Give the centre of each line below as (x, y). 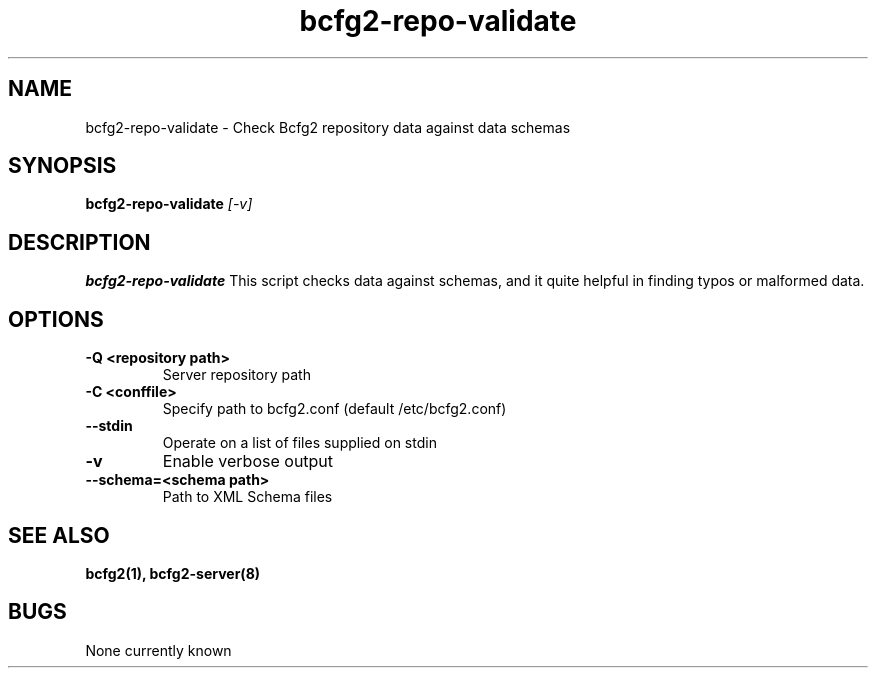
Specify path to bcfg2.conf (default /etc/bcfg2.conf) (334, 409)
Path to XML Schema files (247, 497)
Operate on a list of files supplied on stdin (299, 443)
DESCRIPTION (79, 242)
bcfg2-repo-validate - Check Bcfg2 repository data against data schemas (328, 127)
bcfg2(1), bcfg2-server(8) (173, 573)
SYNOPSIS (62, 166)
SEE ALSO (59, 535)
